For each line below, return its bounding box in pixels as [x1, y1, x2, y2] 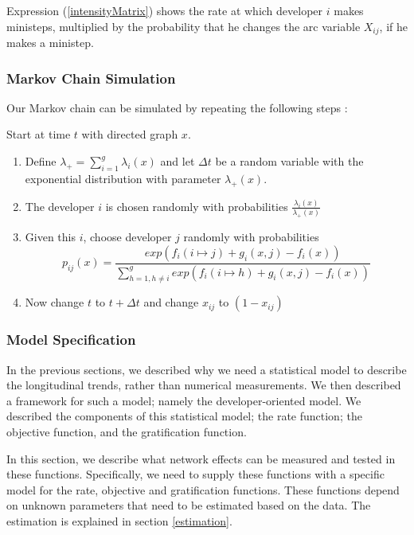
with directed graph [81, 126, 178, 143]
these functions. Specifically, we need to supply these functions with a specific [6, 466, 385, 482]
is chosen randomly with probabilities [105, 197, 288, 214]
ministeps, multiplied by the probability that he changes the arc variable [6, 18, 361, 34]
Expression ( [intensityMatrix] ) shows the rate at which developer [6, 2, 323, 18]
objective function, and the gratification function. [6, 424, 247, 440]
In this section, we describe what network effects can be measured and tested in [6, 450, 396, 467]
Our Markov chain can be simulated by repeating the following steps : [6, 99, 348, 115]
